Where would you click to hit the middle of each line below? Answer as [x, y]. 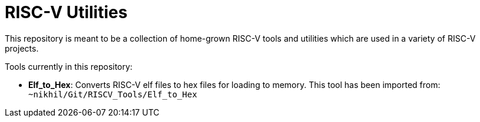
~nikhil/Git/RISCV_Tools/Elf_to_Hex [113, 94]
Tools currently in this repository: [69, 66]
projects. [22, 48]
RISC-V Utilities [66, 12]
